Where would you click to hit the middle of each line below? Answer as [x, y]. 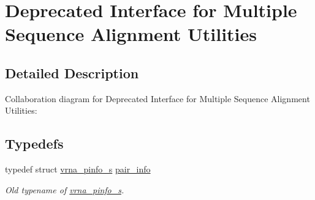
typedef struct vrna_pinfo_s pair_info [78, 169]
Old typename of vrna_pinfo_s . [65, 189]
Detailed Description [72, 72]
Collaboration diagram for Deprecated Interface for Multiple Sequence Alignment [157, 98]
